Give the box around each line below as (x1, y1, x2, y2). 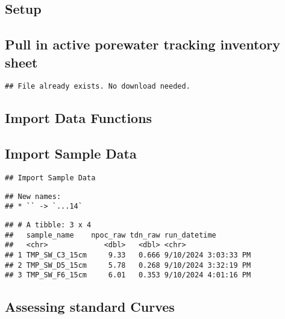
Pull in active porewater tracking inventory (5, 35, 281, 54)
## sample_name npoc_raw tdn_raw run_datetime (5, 230, 216, 239)
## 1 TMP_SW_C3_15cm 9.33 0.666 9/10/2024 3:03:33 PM (5, 250, 251, 259)
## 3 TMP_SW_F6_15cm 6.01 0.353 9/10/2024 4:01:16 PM (5, 271, 251, 280)
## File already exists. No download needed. (5, 82, 190, 91)
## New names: (5, 192, 61, 201)
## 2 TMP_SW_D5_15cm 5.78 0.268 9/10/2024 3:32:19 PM (5, 261, 251, 270)
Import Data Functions (5, 109, 152, 127)
